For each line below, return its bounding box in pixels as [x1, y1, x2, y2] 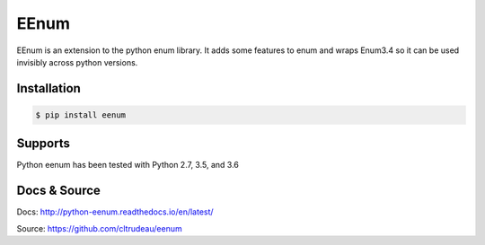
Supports [16, 136, 71, 152]
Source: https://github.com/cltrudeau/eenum [16, 223, 183, 233]
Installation [16, 81, 81, 96]
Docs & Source [16, 183, 101, 198]
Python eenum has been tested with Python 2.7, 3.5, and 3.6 [16, 160, 240, 171]
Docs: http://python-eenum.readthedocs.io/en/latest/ [16, 206, 215, 217]
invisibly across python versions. [16, 57, 138, 67]
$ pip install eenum [35, 109, 126, 120]
